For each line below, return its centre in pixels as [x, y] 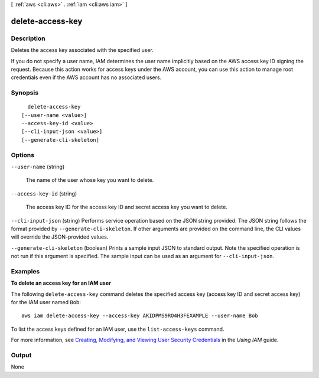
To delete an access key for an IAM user [61, 283]
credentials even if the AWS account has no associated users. [86, 77]
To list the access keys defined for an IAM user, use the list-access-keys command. [118, 329]
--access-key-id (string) [44, 193]
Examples [25, 271]
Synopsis [25, 93]
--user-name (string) [38, 167]
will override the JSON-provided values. [60, 237]
